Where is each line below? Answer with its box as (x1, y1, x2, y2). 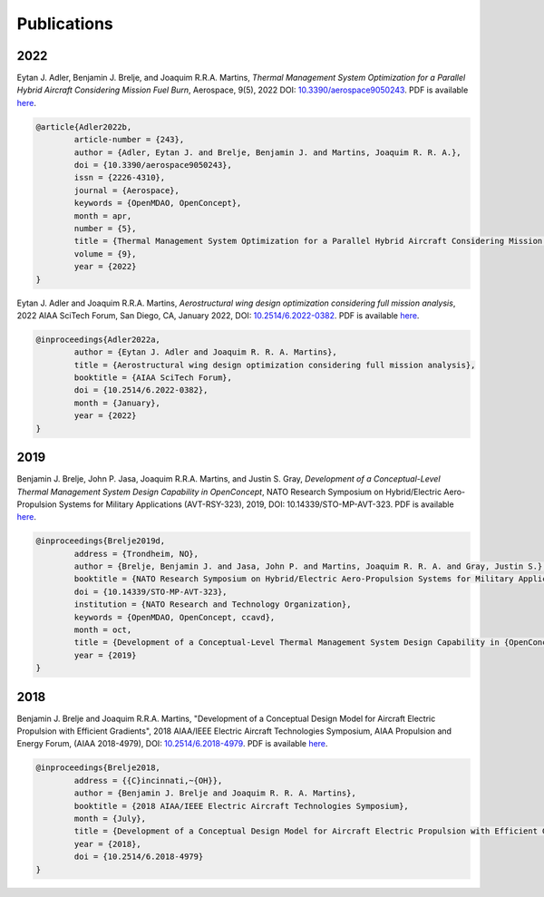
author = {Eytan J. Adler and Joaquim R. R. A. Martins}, (73, 347, 337, 357)
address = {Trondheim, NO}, (73, 549, 199, 559)
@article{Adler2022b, (35, 122, 132, 132)
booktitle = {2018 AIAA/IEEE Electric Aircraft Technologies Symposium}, (73, 801, 410, 811)
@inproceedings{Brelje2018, (35, 763, 160, 773)
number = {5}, (73, 223, 137, 233)
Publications (16, 14, 113, 34)
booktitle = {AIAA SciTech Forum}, (73, 373, 233, 383)
